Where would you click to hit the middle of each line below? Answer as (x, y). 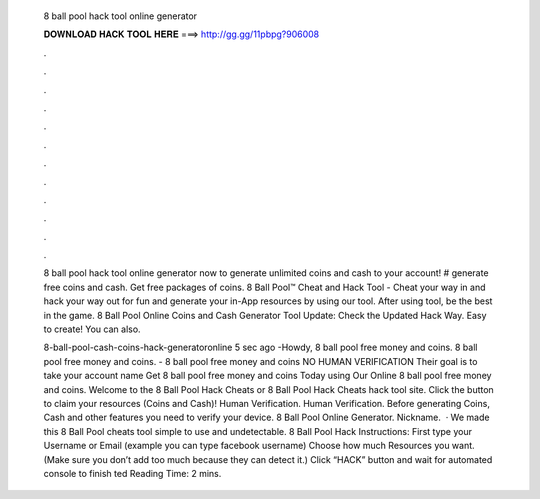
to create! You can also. (92, 329)
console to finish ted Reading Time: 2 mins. (132, 473)
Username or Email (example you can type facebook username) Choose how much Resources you (246, 446)
